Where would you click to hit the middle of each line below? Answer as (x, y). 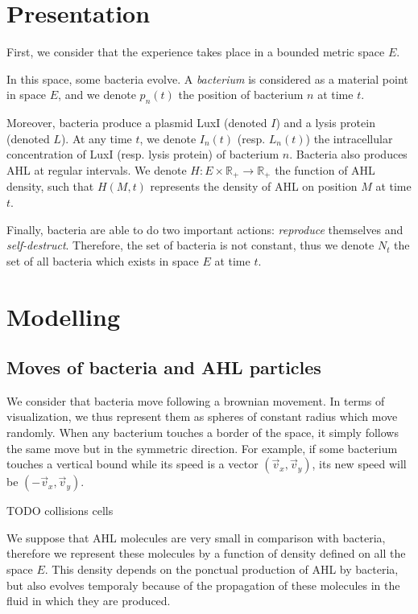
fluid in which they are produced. (89, 601)
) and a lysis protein (325, 123)
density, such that (50, 186)
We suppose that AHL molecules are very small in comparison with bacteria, (196, 537)
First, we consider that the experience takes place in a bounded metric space (196, 52)
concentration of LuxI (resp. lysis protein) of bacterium (143, 154)
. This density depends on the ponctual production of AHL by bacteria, (221, 569)
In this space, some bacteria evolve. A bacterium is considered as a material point (207, 78)
